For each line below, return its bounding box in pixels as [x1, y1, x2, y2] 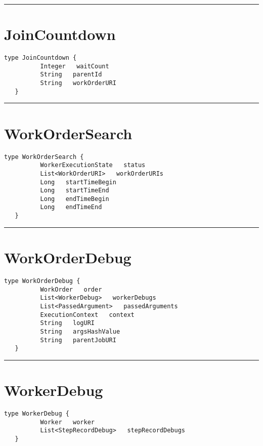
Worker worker [40, 418, 95, 426]
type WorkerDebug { [4, 410, 69, 417]
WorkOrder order [40, 286, 102, 293]
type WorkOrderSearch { [4, 153, 84, 160]
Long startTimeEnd [40, 187, 109, 194]
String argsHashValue [40, 328, 120, 335]
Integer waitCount [40, 62, 109, 70]
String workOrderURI [40, 79, 116, 87]
